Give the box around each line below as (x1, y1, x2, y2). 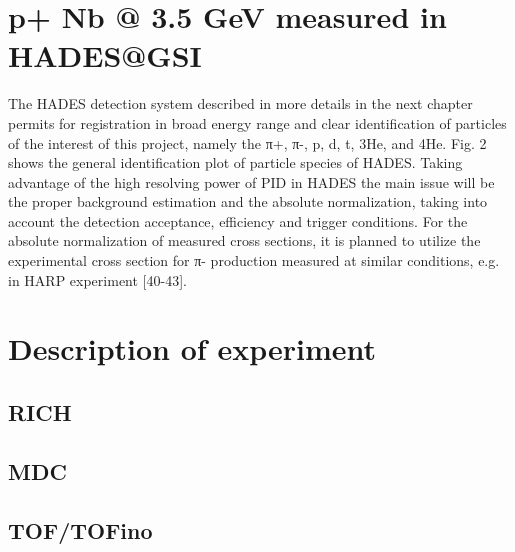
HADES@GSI (8, 35, 202, 76)
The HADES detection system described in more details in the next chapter (8, 93, 473, 114)
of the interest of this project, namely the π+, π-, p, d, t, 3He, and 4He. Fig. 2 (8, 132, 487, 153)
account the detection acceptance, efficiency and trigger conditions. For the (8, 210, 468, 231)
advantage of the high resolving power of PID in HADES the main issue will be (8, 171, 495, 192)
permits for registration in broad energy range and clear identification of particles (8, 112, 507, 133)
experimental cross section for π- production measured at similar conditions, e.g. (8, 250, 500, 271)
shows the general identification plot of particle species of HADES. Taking (8, 152, 463, 173)
